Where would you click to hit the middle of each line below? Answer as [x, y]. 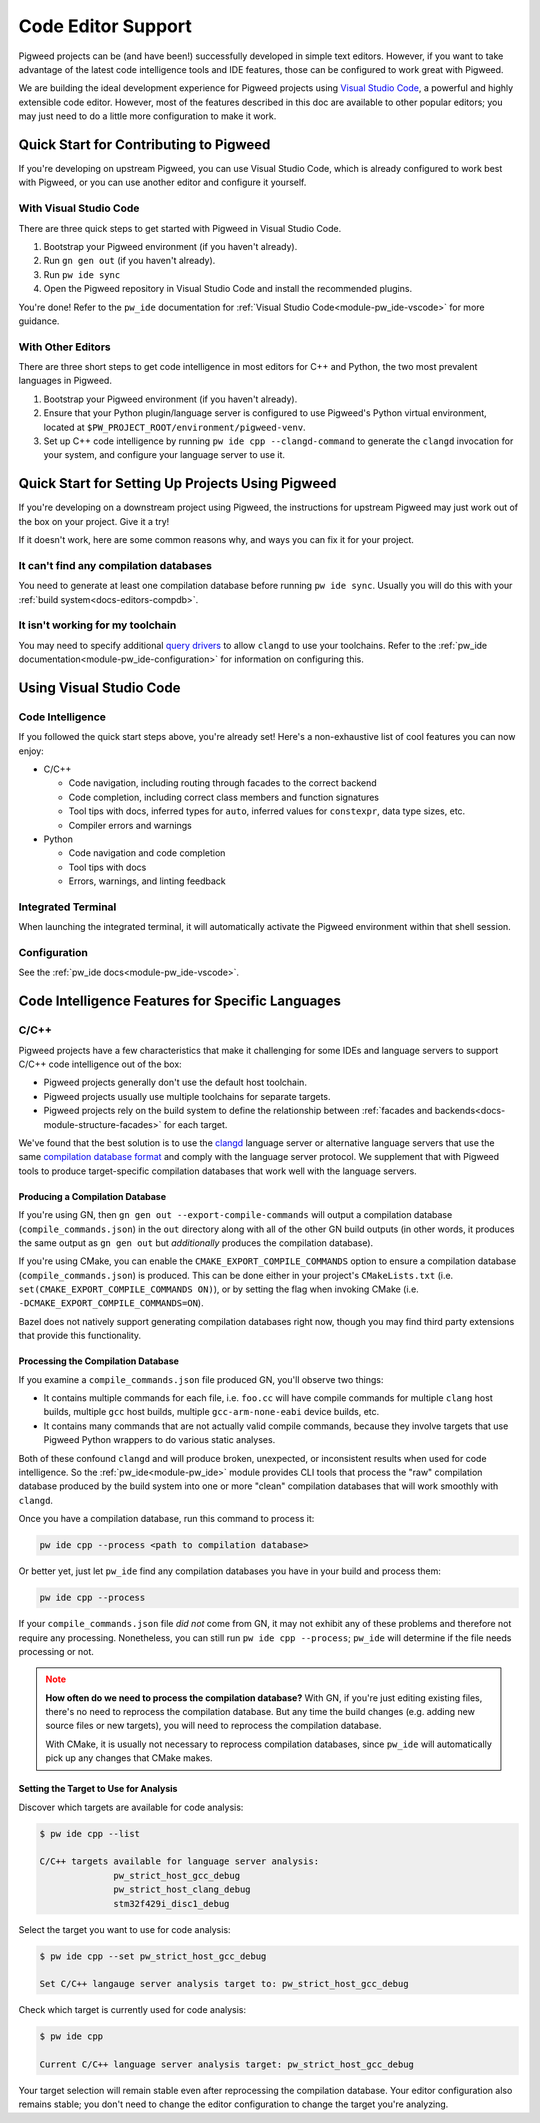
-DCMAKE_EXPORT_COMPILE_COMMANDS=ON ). [111, 1303]
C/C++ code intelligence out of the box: [100, 1064]
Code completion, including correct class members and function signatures [224, 797]
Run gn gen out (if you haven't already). [129, 261]
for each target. [195, 1124]
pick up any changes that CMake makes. [129, 1758]
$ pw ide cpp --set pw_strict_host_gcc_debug [153, 1956]
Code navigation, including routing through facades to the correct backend [222, 783]
